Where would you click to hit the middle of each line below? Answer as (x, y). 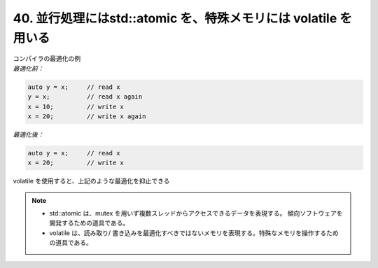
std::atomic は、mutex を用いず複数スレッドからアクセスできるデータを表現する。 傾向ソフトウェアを (196, 213)
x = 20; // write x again (87, 116)
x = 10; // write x (76, 106)
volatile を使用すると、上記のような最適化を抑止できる (91, 181)
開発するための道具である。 (89, 223)
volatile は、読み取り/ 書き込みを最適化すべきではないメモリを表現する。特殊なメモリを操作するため (194, 233)
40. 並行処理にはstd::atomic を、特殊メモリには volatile (175, 18)
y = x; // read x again (85, 97)
